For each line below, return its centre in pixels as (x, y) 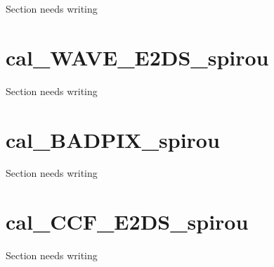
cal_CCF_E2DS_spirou (127, 222)
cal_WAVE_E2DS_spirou (137, 57)
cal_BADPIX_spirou (113, 139)
